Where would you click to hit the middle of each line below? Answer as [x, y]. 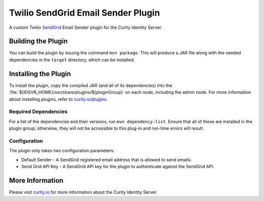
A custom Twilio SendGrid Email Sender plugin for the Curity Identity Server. [86, 27]
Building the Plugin [38, 41]
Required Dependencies [38, 112]
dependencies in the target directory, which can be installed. [72, 60]
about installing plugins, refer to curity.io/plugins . [58, 99]
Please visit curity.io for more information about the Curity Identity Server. [83, 192]
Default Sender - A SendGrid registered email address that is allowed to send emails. [107, 159]
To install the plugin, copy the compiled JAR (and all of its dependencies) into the [91, 85]
